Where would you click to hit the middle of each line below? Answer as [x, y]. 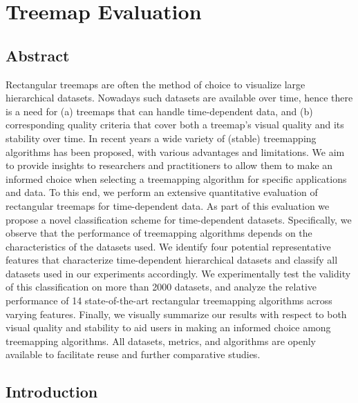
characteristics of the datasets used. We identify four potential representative [168, 246]
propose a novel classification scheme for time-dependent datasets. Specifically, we [179, 219]
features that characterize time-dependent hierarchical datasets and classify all [172, 260]
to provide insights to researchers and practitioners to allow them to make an [169, 165]
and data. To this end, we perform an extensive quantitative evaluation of [162, 192]
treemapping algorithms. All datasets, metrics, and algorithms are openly [161, 341]
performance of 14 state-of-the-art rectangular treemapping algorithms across [169, 301]
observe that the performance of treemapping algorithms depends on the [159, 233]
